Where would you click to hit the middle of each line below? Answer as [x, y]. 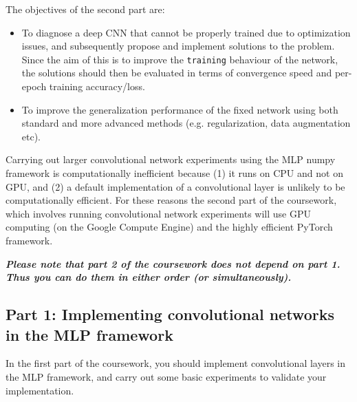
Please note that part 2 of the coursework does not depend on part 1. [173, 263]
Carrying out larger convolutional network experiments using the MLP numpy [171, 159]
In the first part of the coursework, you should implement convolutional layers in [176, 363]
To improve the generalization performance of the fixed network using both [180, 109]
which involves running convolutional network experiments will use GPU [158, 213]
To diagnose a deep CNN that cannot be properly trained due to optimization [186, 32]
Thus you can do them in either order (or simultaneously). [149, 277]
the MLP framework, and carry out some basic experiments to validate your [166, 376]
